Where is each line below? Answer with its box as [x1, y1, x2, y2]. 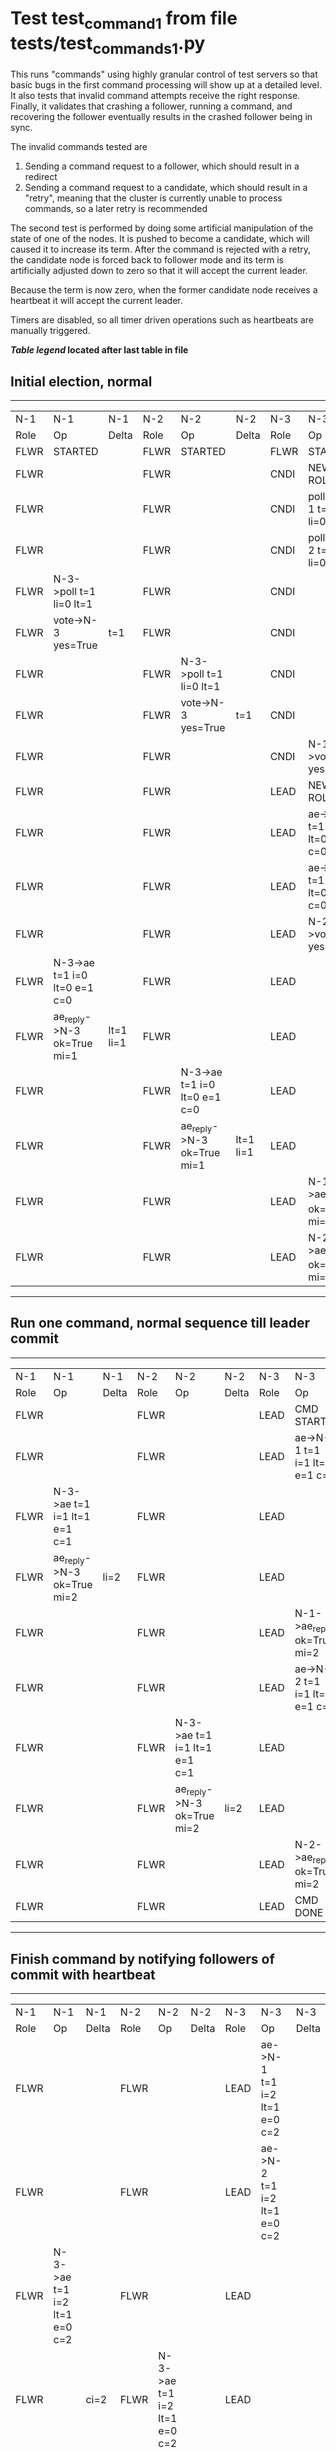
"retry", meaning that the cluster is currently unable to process [24, 192, 283, 204]
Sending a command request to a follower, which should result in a [24, 160, 300, 172]
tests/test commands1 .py [10, 32, 206, 58]
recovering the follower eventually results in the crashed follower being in [10, 111, 313, 123]
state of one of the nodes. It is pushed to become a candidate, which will [10, 233, 310, 245]
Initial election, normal [10, 373, 153, 390]
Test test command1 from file [10, 7, 238, 33]
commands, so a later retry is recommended [24, 203, 208, 215]
